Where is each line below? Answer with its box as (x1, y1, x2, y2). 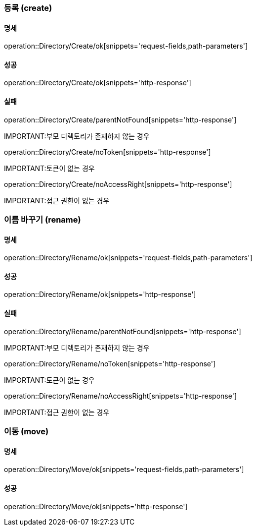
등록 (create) (4, 3, 52, 13)
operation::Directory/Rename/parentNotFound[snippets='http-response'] (4, 327, 241, 336)
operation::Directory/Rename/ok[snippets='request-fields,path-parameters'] (4, 253, 253, 262)
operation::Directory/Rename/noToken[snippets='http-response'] (4, 359, 216, 368)
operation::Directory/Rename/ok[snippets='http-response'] (4, 290, 196, 299)
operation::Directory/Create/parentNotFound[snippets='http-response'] (4, 115, 237, 124)
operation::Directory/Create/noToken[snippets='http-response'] (4, 147, 211, 156)
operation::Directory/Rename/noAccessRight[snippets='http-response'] (4, 391, 237, 400)
